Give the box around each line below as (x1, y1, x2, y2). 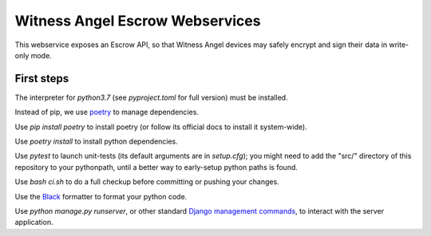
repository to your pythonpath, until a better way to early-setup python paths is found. (14, 162, 299, 171)
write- (388, 40, 409, 49)
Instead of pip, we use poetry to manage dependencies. (14, 108, 200, 117)
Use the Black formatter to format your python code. (14, 191, 188, 201)
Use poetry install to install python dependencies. (14, 136, 179, 147)
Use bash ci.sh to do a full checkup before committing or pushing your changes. (14, 177, 279, 187)
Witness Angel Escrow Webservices (14, 12, 261, 29)
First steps (14, 72, 69, 85)
